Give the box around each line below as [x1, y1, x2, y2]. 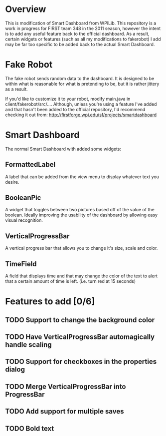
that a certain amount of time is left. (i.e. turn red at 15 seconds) [5, 278, 136, 284]
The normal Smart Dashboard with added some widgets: [5, 146, 121, 152]
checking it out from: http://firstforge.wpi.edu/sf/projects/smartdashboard [5, 112, 157, 118]
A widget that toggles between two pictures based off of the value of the [5, 207, 155, 213]
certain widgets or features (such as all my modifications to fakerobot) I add [5, 36, 161, 42]
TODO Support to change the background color [5, 315, 155, 324]
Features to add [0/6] [5, 296, 95, 307]
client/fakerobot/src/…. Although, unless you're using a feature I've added [5, 101, 157, 107]
